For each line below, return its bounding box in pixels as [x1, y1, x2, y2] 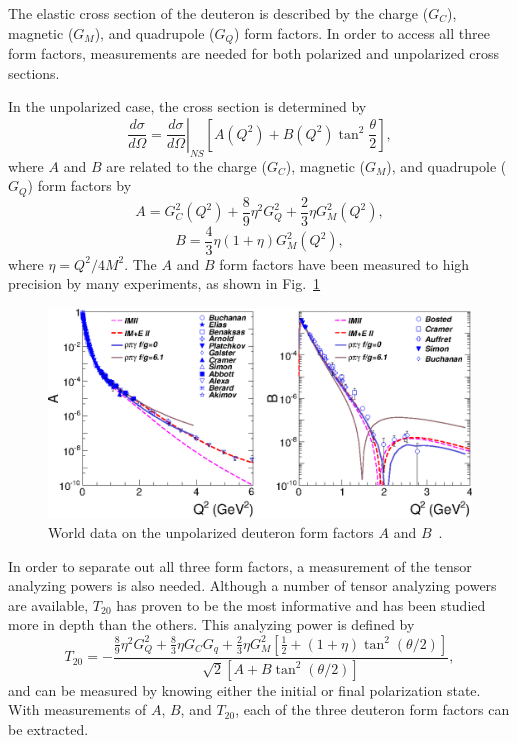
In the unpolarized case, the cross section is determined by [8, 96, 367, 117]
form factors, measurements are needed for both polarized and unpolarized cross [8, 43, 500, 64]
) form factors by [27, 175, 132, 196]
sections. [8, 62, 60, 83]
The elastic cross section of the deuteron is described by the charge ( [8, 3, 429, 23]
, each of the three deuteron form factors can [235, 699, 510, 720]
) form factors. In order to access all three [234, 22, 490, 43]
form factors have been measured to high [219, 253, 470, 274]
